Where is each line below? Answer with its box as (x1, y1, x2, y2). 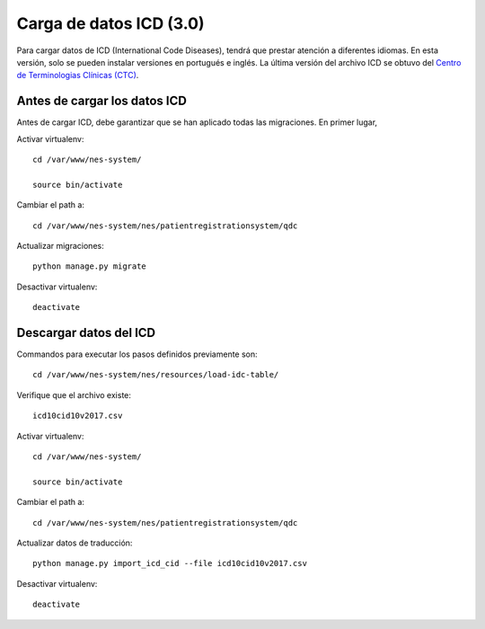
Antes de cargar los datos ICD (16, 93, 188, 109)
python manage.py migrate (32, 261, 147, 271)
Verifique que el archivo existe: (16, 389, 132, 400)
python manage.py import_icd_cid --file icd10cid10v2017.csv (32, 558, 307, 569)
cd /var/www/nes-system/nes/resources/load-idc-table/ (32, 369, 279, 380)
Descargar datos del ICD (16, 324, 156, 341)
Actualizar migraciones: (16, 240, 104, 251)
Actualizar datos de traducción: (16, 537, 133, 548)
